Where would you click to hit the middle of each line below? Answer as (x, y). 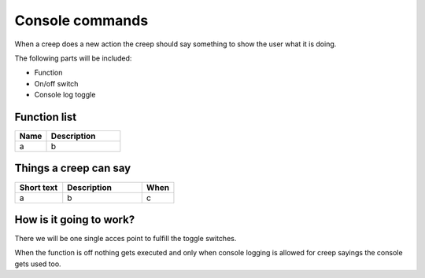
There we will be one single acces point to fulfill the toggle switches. (126, 239)
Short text (39, 187)
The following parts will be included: (73, 58)
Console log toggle (65, 95)
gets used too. (38, 264)
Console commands (81, 20)
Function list (46, 117)
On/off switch (56, 83)
